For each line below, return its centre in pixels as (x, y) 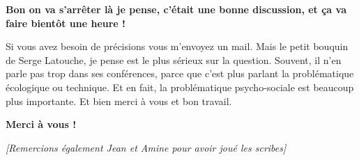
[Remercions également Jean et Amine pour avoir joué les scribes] (146, 147)
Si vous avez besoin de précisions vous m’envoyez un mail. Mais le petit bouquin (177, 46)
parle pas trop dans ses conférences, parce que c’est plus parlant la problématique (180, 73)
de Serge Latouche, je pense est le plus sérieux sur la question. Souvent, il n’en (174, 59)
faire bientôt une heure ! (66, 23)
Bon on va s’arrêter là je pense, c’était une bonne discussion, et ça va (176, 9)
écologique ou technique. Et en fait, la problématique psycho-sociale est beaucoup (180, 87)
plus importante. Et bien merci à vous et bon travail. (119, 101)
